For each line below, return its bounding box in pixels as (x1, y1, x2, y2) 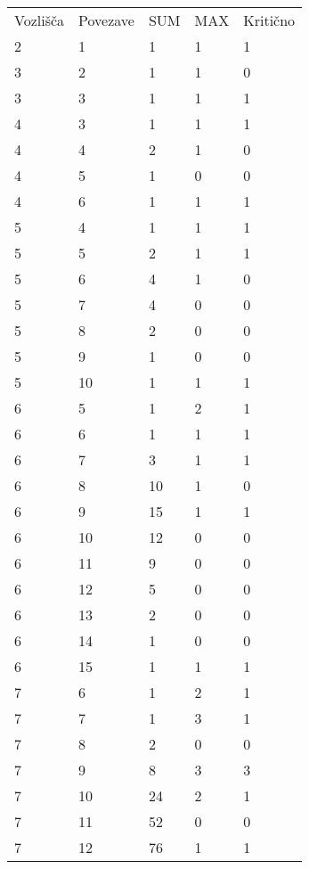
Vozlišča (14, 10, 65, 30)
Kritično (243, 10, 296, 30)
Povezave (78, 10, 134, 30)
